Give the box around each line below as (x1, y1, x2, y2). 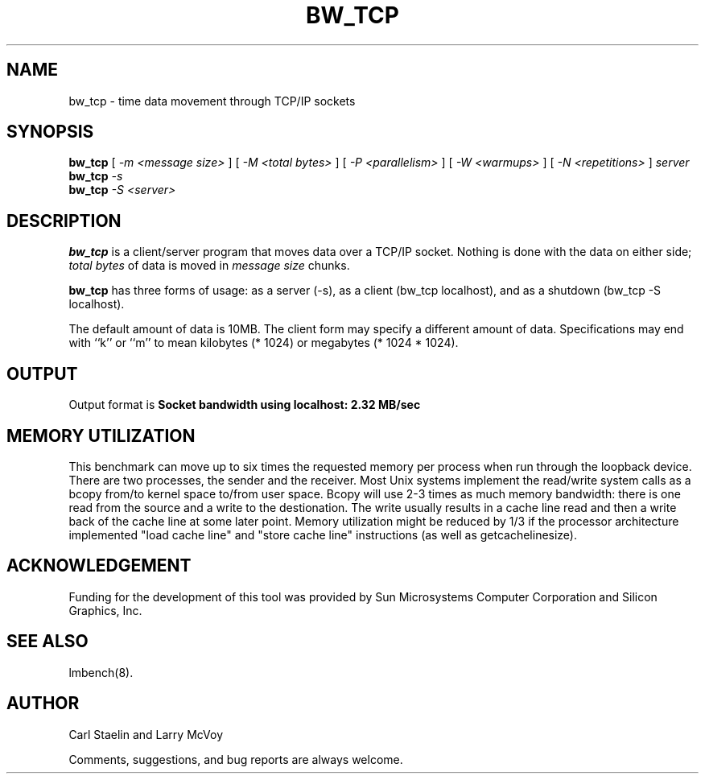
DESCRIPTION (6, 210, 122, 231)
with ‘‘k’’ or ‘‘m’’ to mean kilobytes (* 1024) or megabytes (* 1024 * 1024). (68, 336, 459, 350)
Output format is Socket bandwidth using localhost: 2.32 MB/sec (68, 398, 421, 412)
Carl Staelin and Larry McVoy (68, 727, 224, 741)
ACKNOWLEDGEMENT (6, 555, 192, 576)
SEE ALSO (6, 631, 89, 652)
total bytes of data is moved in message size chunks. (68, 258, 350, 273)
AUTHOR (6, 693, 80, 714)
